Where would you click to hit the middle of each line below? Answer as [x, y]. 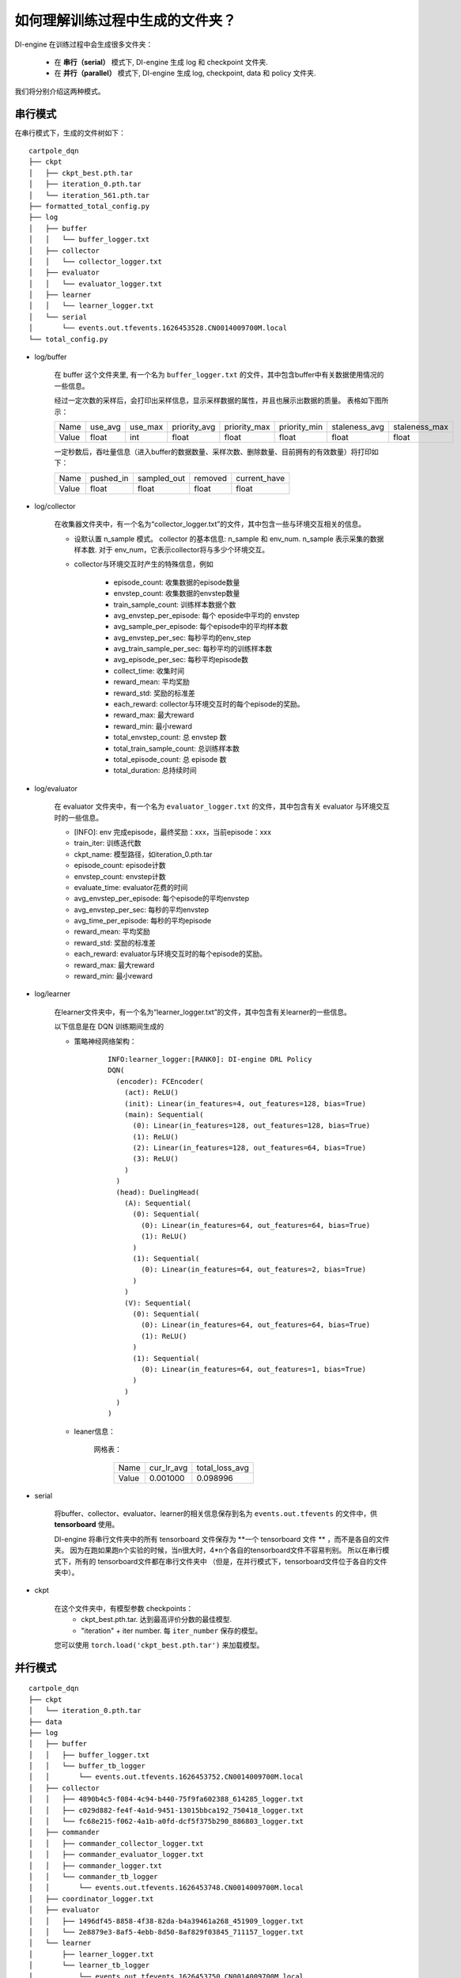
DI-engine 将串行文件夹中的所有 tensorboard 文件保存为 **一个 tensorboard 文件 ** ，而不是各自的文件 [222, 1539]
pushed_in [110, 478]
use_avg [106, 427]
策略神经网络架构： [105, 1041]
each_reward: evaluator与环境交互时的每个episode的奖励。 [170, 954]
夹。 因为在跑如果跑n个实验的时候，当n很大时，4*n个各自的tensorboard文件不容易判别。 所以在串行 [218, 1550]
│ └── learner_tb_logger [89, 1965]
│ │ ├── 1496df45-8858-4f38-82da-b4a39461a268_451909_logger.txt [166, 1921]
